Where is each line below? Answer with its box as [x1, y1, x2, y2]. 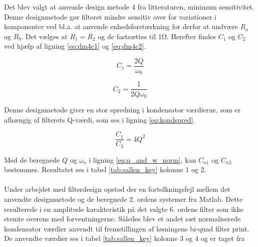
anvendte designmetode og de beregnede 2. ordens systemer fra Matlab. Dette [4, 194, 243, 204]
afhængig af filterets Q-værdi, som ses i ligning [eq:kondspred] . [4, 114, 195, 125]
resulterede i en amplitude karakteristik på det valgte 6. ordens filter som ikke [4, 203, 243, 214]
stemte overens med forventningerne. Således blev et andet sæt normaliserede [4, 213, 241, 224]
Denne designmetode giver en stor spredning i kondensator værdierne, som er [4, 104, 241, 114]
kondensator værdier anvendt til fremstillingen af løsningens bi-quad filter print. [4, 223, 249, 233]
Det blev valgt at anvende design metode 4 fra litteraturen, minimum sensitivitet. [4, 2, 254, 12]
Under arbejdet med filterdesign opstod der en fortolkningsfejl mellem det [4, 184, 230, 194]
